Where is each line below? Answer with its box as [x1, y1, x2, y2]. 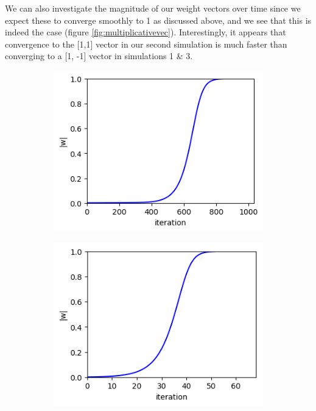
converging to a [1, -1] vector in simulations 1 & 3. [5, 49, 193, 62]
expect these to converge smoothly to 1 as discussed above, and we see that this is [5, 13, 312, 26]
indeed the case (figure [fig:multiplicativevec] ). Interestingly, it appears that [5, 26, 286, 38]
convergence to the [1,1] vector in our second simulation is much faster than [5, 37, 287, 50]
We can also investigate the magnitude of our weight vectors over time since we [5, 2, 301, 14]
